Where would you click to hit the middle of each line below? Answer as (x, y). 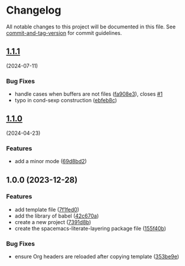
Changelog (34, 10)
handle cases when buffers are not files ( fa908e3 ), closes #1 (89, 94)
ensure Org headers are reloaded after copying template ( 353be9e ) (97, 257)
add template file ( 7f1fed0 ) (47, 209)
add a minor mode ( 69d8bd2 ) (51, 161)
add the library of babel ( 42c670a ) (57, 216)
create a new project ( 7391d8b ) (53, 222)
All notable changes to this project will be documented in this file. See (91, 27)
